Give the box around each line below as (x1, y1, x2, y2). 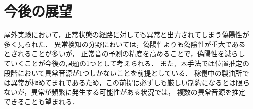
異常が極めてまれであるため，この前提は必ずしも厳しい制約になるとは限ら (10, 77, 250, 87)
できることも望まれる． (4, 96, 79, 107)
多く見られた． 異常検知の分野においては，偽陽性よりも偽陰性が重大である (4, 39, 246, 49)
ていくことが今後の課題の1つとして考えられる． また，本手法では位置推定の (4, 58, 249, 68)
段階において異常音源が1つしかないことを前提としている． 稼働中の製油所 (4, 67, 242, 78)
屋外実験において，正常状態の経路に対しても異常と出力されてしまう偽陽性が (4, 29, 250, 40)
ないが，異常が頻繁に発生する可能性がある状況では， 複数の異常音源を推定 (4, 87, 246, 97)
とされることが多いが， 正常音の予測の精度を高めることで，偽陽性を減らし (4, 48, 245, 59)
